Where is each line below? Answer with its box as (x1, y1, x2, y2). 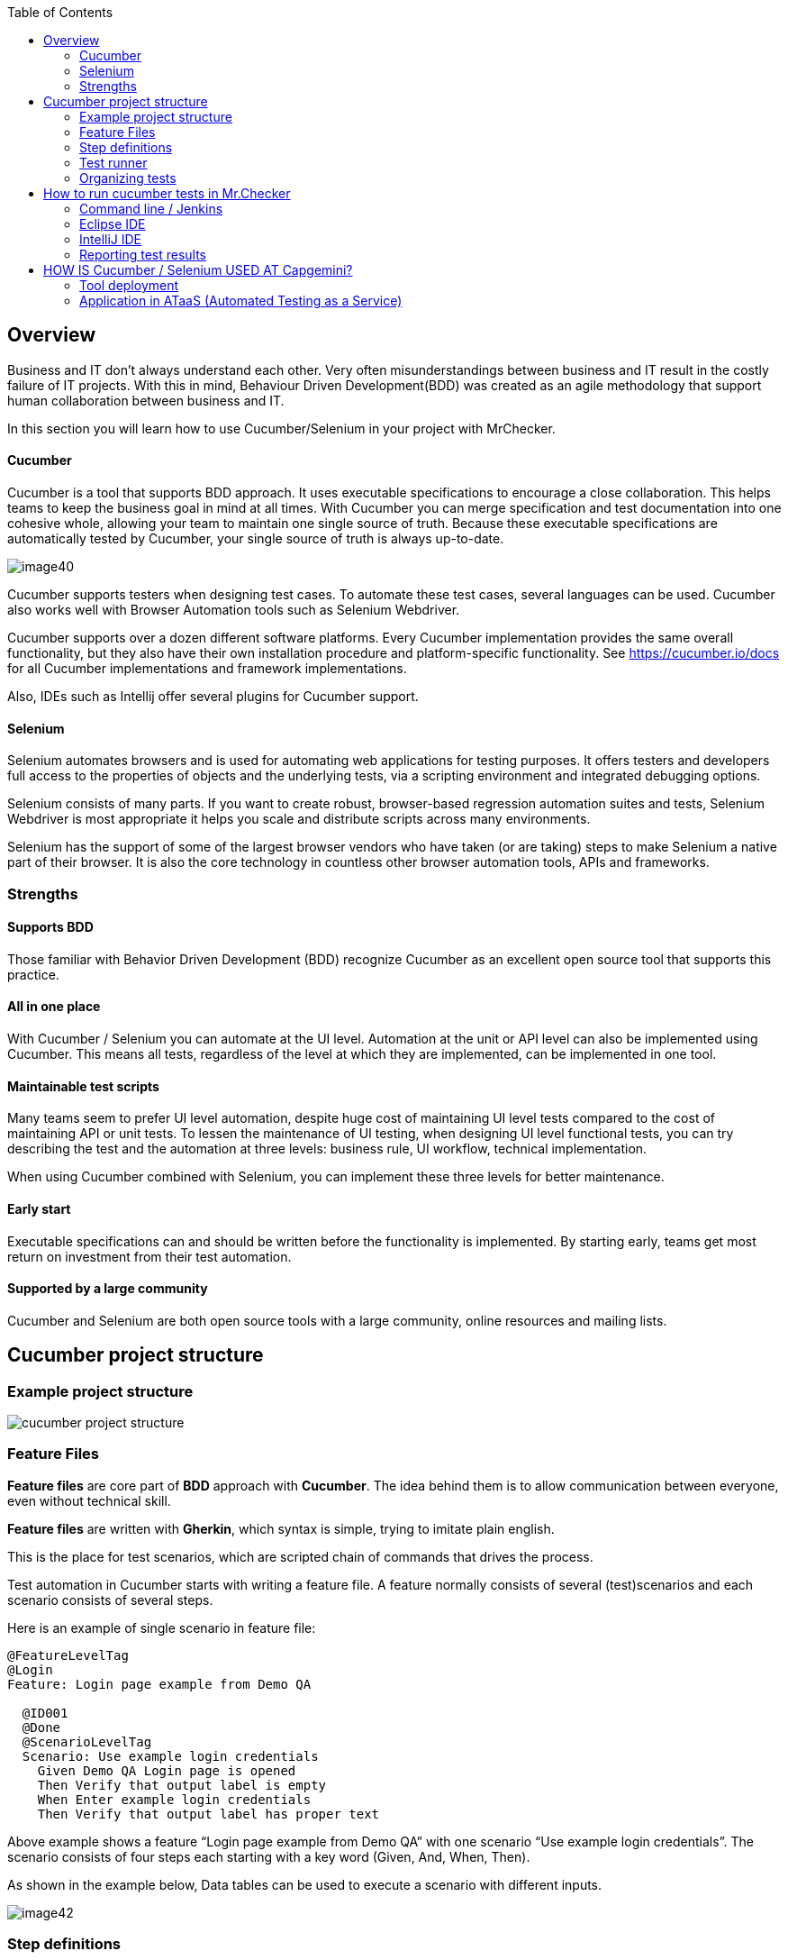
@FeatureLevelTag (7, 1647, 129, 1663)
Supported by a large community (7, 1281, 208, 1297)
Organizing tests (79, 170, 177, 186)
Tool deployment (79, 278, 179, 293)
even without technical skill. (7, 1492, 171, 1509)
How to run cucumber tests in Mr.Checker (43, 186, 291, 201)
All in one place (7, 998, 101, 1015)
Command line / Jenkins (79, 201, 223, 216)
